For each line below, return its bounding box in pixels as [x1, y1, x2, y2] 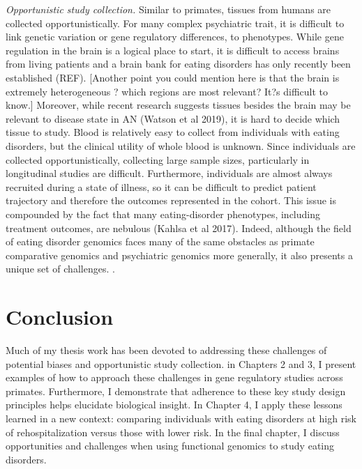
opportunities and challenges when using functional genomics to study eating [6, 438, 335, 453]
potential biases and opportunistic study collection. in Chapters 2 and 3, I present [6, 356, 356, 371]
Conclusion [6, 302, 114, 331]
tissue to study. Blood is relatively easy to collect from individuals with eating [6, 125, 340, 139]
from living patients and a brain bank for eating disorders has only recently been [6, 56, 351, 71]
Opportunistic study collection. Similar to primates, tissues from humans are [6, 2, 331, 16]
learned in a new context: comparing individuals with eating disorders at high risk [6, 410, 356, 425]
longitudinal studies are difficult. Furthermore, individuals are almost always [6, 166, 333, 180]
